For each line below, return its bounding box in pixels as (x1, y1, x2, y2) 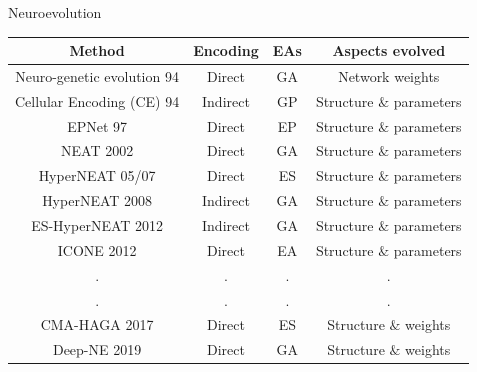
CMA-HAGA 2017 (40, 314, 154, 335)
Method (69, 40, 125, 61)
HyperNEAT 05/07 (38, 165, 156, 186)
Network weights (338, 65, 440, 86)
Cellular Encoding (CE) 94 (15, 90, 180, 111)
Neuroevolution (8, 2, 102, 22)
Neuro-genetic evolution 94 (15, 65, 179, 86)
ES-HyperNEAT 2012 (31, 215, 164, 235)
